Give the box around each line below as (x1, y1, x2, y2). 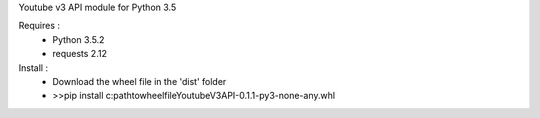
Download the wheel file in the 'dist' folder (52, 75, 227, 87)
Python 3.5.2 (52, 33, 105, 45)
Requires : (18, 20, 60, 32)
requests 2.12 (52, 48, 107, 60)
